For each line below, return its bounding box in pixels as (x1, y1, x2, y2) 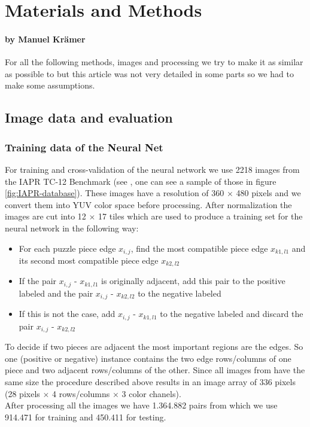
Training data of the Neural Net (5, 139, 163, 154)
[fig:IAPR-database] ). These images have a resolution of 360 (5, 187, 224, 199)
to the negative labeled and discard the (160, 307, 303, 320)
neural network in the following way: (5, 221, 139, 234)
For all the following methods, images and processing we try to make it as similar (5, 56, 303, 68)
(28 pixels (5, 387, 40, 399)
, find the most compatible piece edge (130, 242, 268, 254)
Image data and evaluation (5, 108, 173, 127)
